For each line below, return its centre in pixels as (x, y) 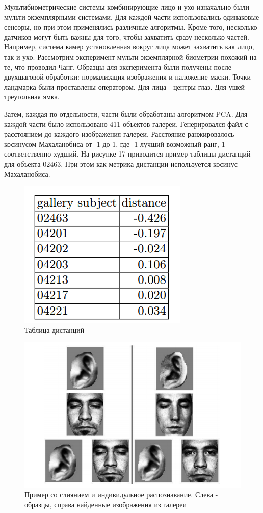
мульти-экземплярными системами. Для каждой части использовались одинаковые (132, 17)
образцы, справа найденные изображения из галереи (106, 504)
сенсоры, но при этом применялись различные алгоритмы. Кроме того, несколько (131, 27)
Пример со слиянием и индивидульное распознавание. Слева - (121, 494)
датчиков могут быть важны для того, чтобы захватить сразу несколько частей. (127, 36)
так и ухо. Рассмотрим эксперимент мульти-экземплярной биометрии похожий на (130, 56)
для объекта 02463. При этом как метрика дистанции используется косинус (121, 163)
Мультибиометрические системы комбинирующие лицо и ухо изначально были (127, 7)
